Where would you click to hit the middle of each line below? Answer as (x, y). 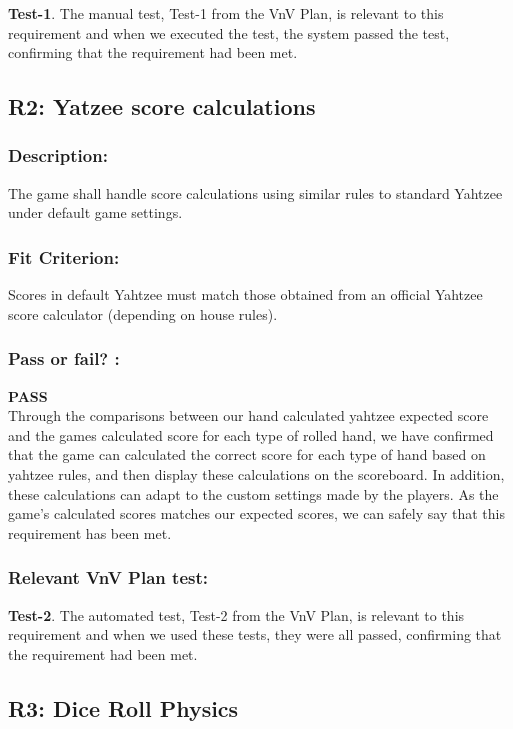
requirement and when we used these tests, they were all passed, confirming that (255, 634)
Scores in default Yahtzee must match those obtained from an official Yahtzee (245, 294)
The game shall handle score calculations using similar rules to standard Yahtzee (255, 192)
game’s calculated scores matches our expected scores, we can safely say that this (256, 513)
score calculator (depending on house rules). (143, 313)
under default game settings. (95, 212)
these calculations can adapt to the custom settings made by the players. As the (253, 493)
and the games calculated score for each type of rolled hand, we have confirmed (251, 434)
